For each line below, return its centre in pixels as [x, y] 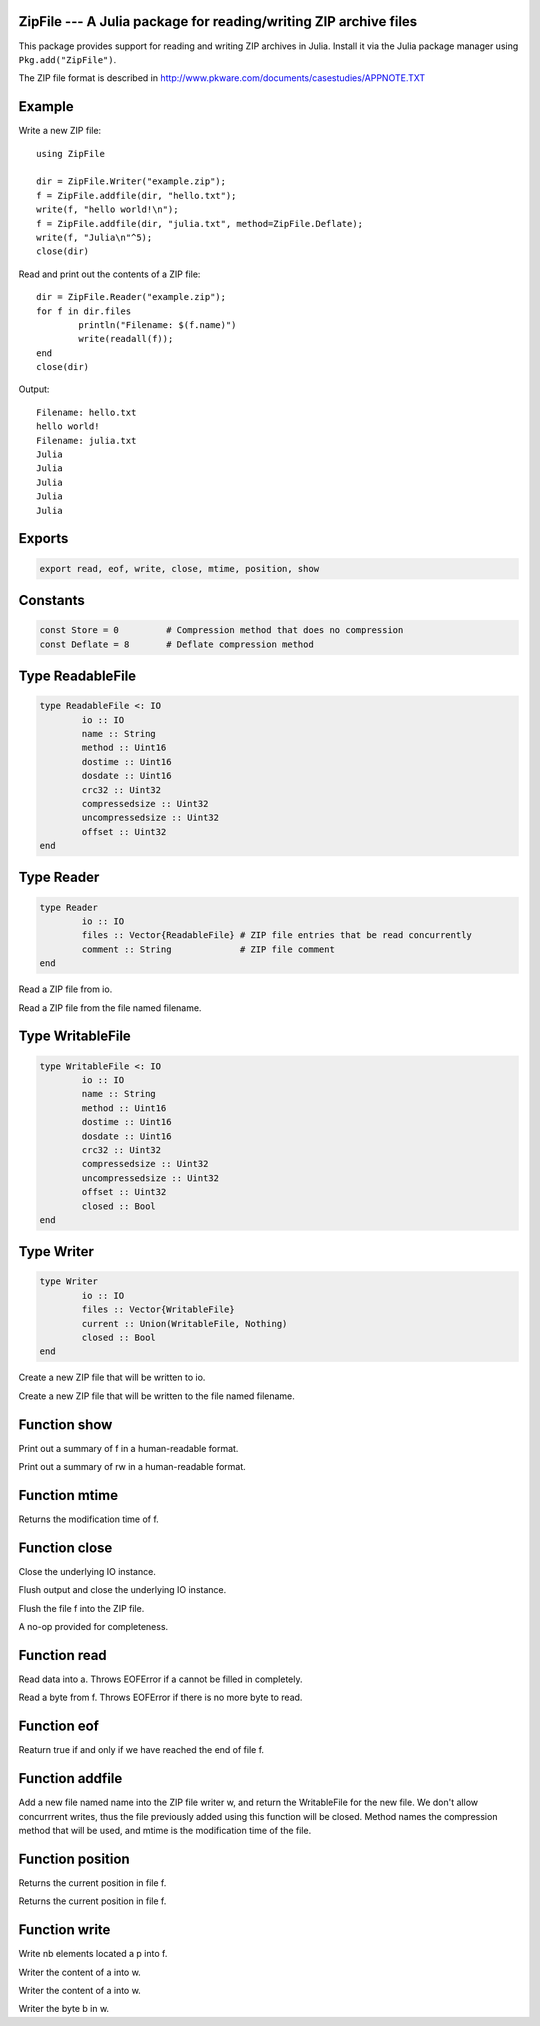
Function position [74, 1858]
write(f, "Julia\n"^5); [94, 237]
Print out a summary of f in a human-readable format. [128, 1448]
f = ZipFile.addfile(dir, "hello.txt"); [136, 195]
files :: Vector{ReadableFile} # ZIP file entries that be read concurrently [276, 935]
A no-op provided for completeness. [93, 1627]
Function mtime [68, 1495]
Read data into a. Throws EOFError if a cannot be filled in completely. [161, 1679]
